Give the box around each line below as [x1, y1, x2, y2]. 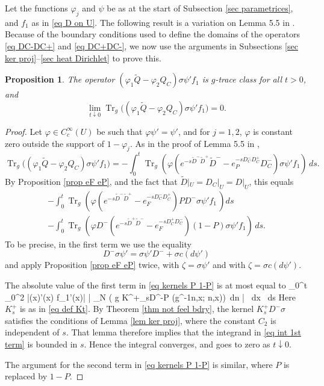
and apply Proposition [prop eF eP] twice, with [5, 258, 179, 271]
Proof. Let [5, 125, 42, 137]
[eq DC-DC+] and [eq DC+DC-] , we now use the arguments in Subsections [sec [5, 39, 298, 52]
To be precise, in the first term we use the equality [5, 237, 192, 250]
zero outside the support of [5, 137, 105, 149]
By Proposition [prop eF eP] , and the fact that [5, 175, 178, 187]
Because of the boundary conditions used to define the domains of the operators [5, 28, 300, 40]
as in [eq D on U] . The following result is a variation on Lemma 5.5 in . [31, 16, 295, 28]
